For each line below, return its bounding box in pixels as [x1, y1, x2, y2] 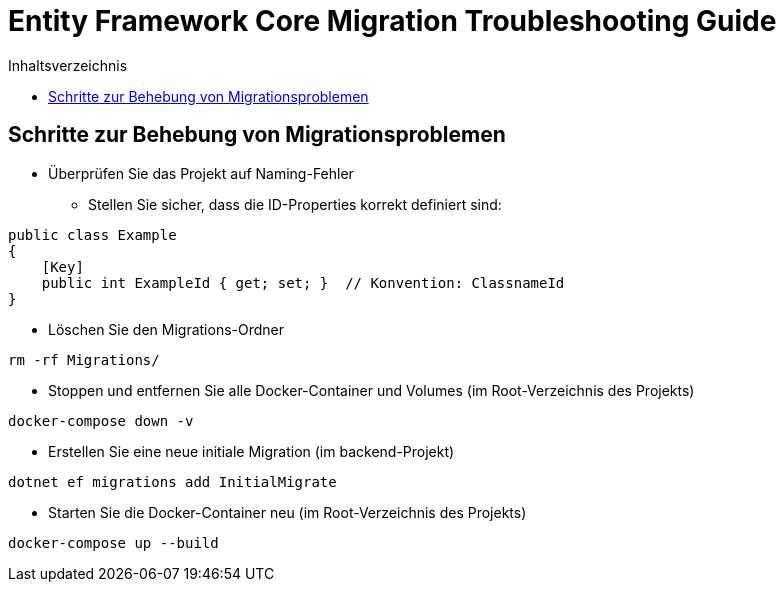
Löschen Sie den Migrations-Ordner [48, 320, 285, 338]
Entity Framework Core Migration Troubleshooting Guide [8, 4, 777, 38]
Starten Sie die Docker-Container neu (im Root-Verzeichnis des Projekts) [48, 503, 527, 521]
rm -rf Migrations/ [8, 351, 160, 368]
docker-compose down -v [8, 412, 194, 429]
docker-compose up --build [8, 534, 219, 551]
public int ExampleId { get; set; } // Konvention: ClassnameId [41, 274, 565, 291]
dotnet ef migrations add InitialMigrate [8, 473, 337, 490]
